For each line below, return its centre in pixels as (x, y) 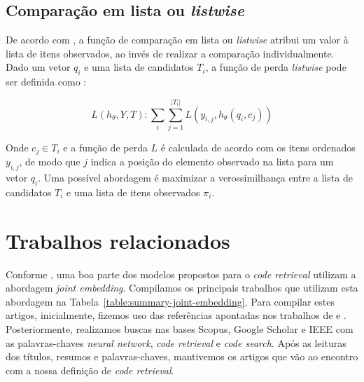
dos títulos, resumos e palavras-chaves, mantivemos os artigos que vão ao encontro (182, 356)
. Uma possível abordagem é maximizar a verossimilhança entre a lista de (195, 178)
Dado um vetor (38, 67)
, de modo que (50, 162)
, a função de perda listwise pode (276, 67)
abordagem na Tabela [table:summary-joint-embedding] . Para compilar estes (170, 301)
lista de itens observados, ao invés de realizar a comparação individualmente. (170, 53)
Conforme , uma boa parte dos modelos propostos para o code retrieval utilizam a (181, 274)
